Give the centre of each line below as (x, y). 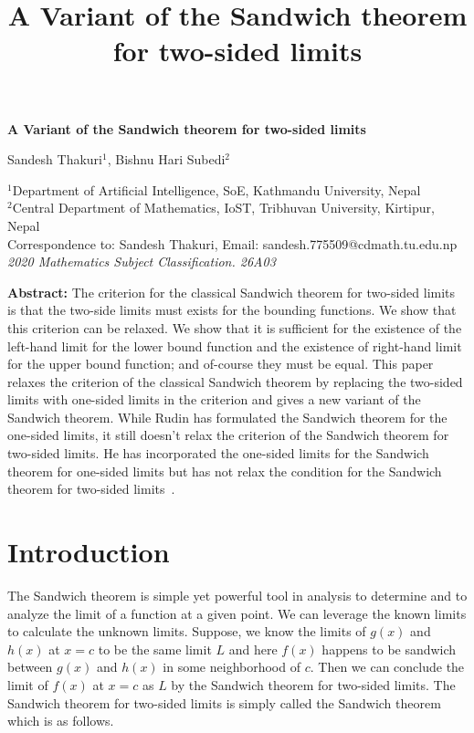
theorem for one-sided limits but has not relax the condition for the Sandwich (225, 471)
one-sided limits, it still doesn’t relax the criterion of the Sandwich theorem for (228, 435)
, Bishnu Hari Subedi (166, 159)
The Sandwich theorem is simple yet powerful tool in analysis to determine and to (237, 595)
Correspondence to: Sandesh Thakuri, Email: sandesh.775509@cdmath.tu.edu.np (232, 243)
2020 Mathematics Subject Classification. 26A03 (142, 262)
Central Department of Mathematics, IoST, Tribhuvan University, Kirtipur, (223, 208)
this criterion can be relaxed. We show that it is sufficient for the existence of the (235, 327)
